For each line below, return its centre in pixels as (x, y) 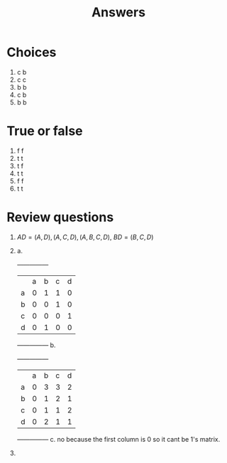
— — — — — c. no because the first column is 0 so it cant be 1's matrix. (118, 439)
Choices (32, 52)
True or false (45, 131)
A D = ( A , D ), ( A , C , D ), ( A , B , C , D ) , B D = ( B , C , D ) (85, 237)
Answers (118, 12)
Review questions (60, 217)
